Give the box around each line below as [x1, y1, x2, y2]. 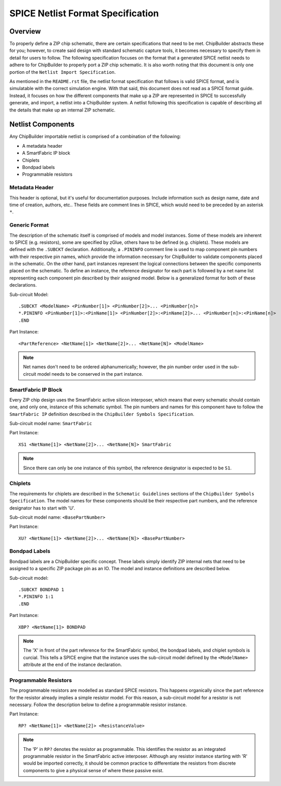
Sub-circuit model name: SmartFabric [9, 420, 92, 427]
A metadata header [22, 143, 63, 149]
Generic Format [9, 221, 49, 229]
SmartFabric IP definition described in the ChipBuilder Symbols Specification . [9, 411, 194, 417]
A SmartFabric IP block [22, 150, 71, 156]
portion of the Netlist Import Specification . [9, 69, 116, 75]
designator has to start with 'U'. [9, 504, 75, 511]
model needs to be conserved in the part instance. [37, 371, 144, 377]
